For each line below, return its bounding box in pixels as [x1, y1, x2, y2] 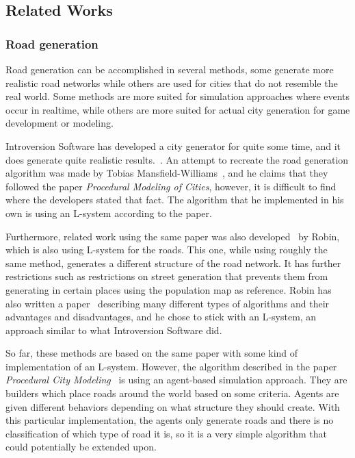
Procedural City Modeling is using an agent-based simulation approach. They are [5, 372, 347, 387]
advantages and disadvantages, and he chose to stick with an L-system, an [5, 309, 317, 324]
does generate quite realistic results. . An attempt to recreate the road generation [5, 152, 349, 166]
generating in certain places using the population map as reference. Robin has [5, 282, 332, 296]
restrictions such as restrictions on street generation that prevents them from [5, 269, 328, 283]
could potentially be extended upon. [5, 440, 157, 454]
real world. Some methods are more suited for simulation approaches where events [5, 89, 350, 103]
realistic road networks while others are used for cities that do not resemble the [5, 75, 338, 90]
